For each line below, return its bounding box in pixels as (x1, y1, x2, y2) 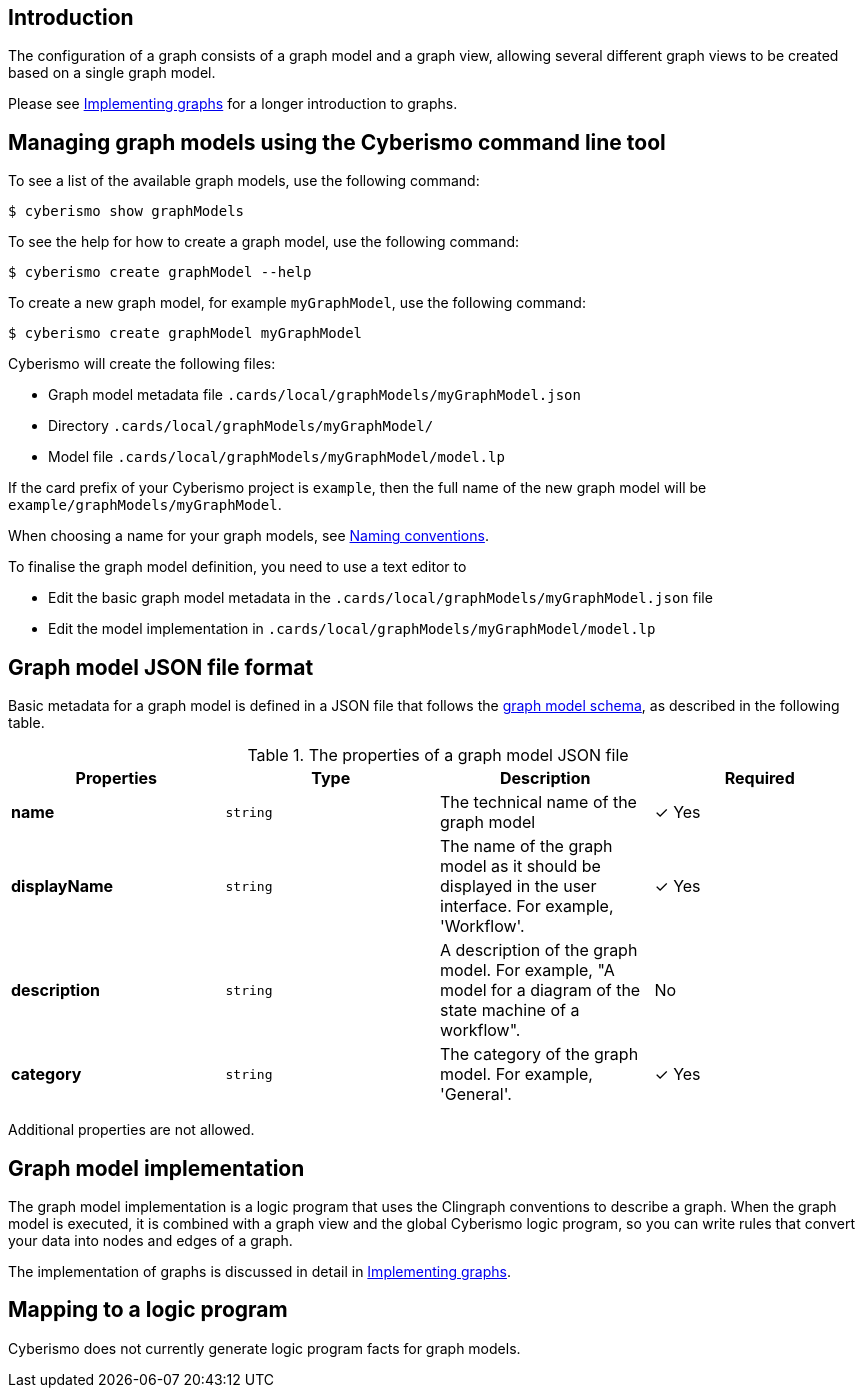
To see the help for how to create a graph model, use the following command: (8, 233, 520, 251)
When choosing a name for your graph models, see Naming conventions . (8, 527, 489, 545)
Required (724, 768, 795, 789)
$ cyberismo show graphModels (8, 203, 245, 220)
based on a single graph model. (8, 64, 216, 82)
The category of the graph (440, 1044, 639, 1065)
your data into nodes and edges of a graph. (8, 1231, 293, 1249)
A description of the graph (440, 940, 638, 961)
